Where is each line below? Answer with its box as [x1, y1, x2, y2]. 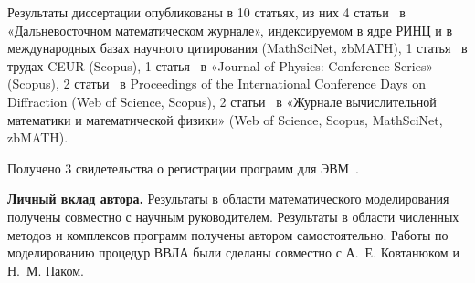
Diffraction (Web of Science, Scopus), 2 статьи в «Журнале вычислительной [7, 91, 437, 110]
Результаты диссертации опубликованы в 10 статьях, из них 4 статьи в [7, 3, 406, 21]
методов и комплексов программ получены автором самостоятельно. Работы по [7, 225, 449, 244]
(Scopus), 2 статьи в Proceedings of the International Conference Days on [7, 74, 426, 93]
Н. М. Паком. [7, 260, 84, 279]
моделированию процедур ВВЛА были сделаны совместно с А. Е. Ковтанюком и [7, 243, 459, 262]
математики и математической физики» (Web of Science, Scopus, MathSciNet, [7, 110, 443, 129]
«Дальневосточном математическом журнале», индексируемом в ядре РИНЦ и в [7, 20, 453, 39]
